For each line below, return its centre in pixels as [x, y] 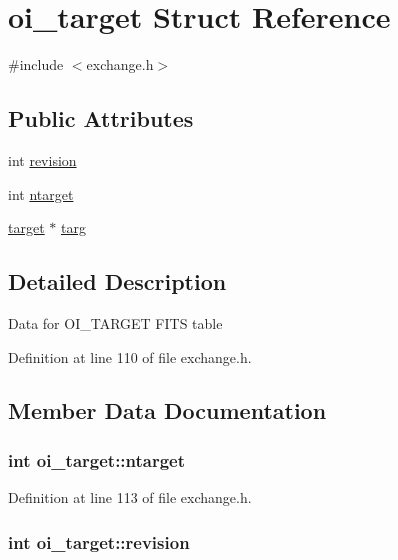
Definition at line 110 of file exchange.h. [130, 356]
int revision [42, 159]
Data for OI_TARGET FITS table [115, 322]
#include [36, 64]
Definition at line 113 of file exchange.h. [130, 497]
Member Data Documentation [167, 410]
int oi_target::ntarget [97, 459]
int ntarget [41, 193]
